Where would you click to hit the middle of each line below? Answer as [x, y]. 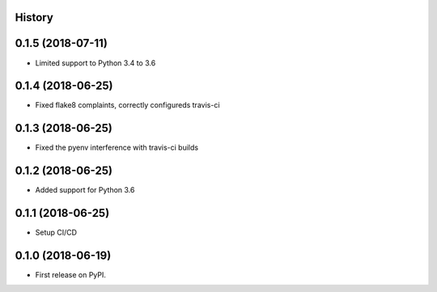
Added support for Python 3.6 [85, 190]
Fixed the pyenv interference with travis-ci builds [117, 148]
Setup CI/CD [56, 233]
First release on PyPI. [71, 275]
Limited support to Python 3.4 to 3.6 [95, 63]
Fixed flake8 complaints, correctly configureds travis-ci [127, 105]
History [34, 17]
